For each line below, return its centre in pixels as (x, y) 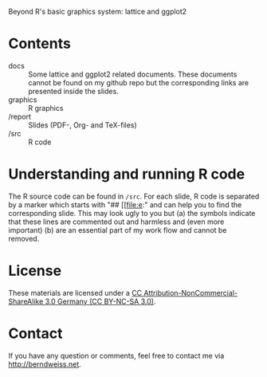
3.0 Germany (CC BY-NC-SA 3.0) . (100, 301)
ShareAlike (26, 301)
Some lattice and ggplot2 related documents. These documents (133, 74)
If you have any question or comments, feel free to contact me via (116, 355)
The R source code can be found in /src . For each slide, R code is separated (134, 196)
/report (20, 116)
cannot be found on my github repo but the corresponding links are (139, 82)
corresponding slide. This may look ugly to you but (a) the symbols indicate (132, 213)
